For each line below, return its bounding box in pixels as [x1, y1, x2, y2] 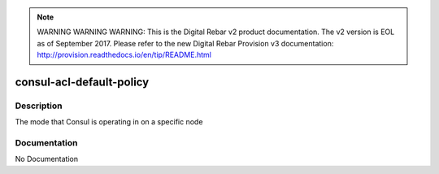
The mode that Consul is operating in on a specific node [15, 117, 203, 127]
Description [15, 100, 63, 111]
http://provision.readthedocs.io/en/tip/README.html [37, 50, 211, 60]
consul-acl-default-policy [15, 75, 150, 89]
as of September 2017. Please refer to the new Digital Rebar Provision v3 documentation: [37, 38, 334, 48]
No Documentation [15, 154, 79, 164]
